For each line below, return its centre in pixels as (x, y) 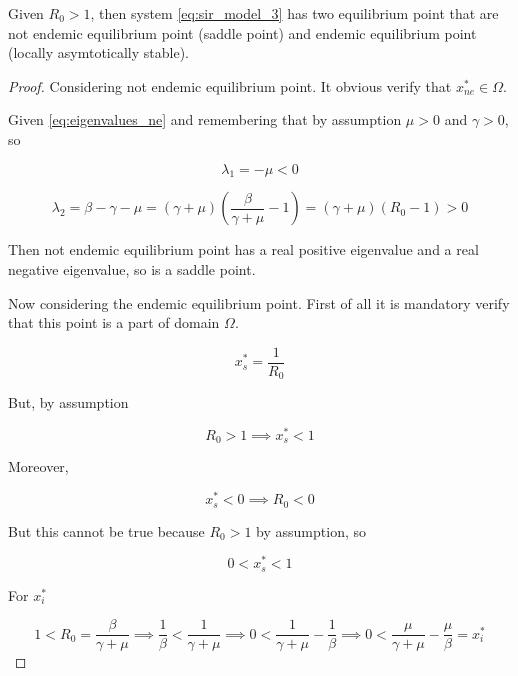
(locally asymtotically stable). (98, 52)
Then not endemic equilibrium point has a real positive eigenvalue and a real (243, 249)
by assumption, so (311, 530)
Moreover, (38, 466)
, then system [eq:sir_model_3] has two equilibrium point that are (294, 13)
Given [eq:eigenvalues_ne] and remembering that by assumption (205, 119)
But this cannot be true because (106, 530)
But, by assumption (68, 402)
